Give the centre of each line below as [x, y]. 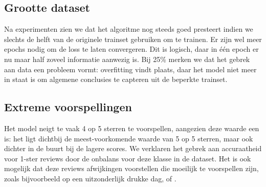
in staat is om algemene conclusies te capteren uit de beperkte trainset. [116, 79]
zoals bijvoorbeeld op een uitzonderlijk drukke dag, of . [90, 178]
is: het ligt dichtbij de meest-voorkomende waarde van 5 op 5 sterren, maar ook [129, 138]
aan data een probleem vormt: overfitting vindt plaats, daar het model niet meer [130, 69]
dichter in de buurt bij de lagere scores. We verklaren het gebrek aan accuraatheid [133, 148]
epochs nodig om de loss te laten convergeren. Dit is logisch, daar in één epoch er [131, 49]
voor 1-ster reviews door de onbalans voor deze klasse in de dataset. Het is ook [128, 158]
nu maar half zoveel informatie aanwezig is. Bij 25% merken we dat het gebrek [127, 59]
